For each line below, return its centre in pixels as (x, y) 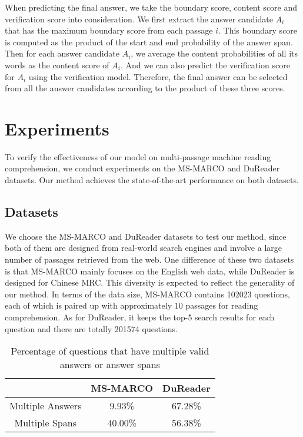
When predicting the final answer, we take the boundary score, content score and (151, 7)
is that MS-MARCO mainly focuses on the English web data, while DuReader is (150, 271)
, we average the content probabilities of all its (214, 53)
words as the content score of (57, 64)
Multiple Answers (46, 406)
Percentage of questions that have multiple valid (110, 351)
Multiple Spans (45, 423)
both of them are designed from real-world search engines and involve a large (144, 248)
